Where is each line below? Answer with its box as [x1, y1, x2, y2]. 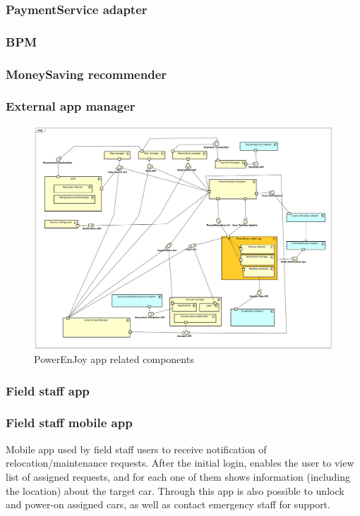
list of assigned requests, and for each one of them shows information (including [6, 469, 350, 484]
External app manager [6, 97, 136, 115]
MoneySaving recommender [6, 65, 167, 82]
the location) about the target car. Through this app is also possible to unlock [6, 483, 344, 498]
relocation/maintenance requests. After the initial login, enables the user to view [6, 455, 354, 470]
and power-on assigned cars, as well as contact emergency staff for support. [6, 497, 330, 512]
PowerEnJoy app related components [34, 352, 194, 367]
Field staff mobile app [6, 414, 133, 431]
